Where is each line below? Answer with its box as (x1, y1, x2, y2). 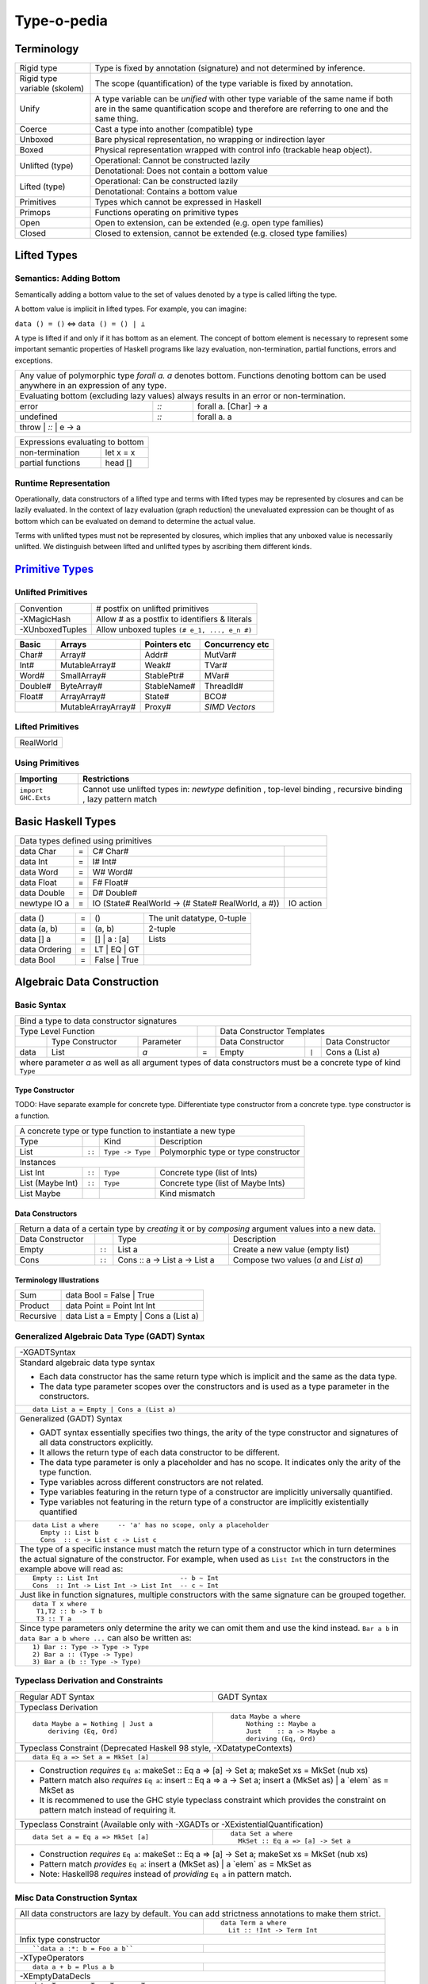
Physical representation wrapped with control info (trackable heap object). (94, 144, 373, 156)
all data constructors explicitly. (39, 1436, 154, 1448)
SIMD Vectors (204, 701, 256, 712)
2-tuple (147, 923, 176, 934)
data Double (19, 887, 65, 898)
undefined (19, 411, 59, 422)
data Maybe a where (230, 1712, 301, 1721)
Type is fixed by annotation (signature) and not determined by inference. (94, 63, 365, 74)
